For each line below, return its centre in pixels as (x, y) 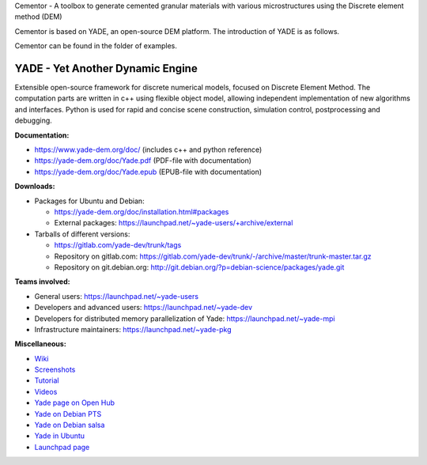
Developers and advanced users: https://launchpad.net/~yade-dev (144, 308)
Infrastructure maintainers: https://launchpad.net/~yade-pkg (133, 329)
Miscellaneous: (40, 344)
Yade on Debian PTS (68, 414)
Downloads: (35, 187)
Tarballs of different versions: (82, 234)
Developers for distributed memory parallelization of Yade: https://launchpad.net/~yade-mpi (185, 318)
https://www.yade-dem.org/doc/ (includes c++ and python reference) (148, 149)
